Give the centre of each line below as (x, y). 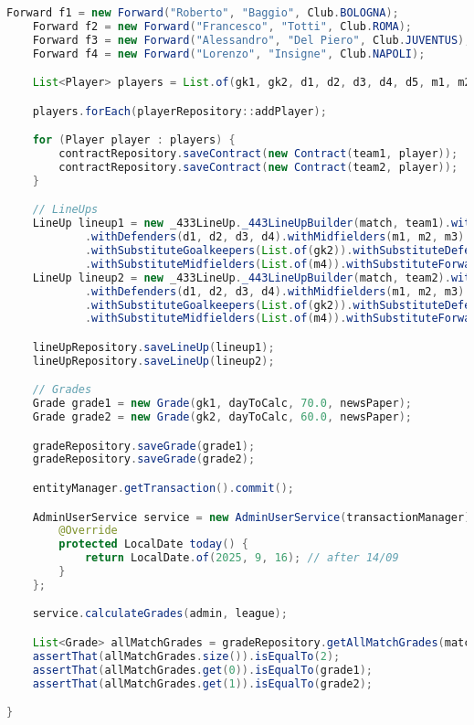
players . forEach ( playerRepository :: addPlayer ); (179, 111)
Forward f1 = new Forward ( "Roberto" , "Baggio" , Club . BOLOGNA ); (203, 13)
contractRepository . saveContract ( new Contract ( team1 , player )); (258, 154)
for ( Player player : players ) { (134, 140)
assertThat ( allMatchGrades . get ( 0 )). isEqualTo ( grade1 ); (203, 670)
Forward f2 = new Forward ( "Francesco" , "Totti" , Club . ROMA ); (222, 26)
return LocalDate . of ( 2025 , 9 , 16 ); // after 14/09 (242, 558)
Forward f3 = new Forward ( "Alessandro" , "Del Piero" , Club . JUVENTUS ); (252, 40)
